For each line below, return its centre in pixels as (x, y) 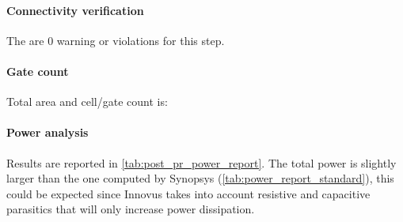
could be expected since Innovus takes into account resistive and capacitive (188, 193)
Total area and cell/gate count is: (87, 102)
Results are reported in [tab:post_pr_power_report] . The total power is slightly (201, 162)
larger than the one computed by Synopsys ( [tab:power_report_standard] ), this (200, 178)
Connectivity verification (75, 10)
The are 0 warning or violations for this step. (116, 40)
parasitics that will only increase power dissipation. (131, 209)
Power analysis (48, 132)
